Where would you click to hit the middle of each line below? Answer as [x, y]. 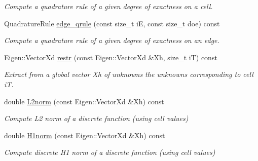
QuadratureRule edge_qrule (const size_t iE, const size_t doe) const [112, 23]
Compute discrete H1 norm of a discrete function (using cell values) [110, 152]
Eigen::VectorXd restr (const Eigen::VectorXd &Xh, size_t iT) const [111, 57]
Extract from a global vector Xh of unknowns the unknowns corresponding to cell [129, 74]
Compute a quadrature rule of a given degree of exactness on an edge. [112, 40]
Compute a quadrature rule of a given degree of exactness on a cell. [108, 6]
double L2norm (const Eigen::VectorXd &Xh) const [84, 101]
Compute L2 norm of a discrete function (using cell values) [96, 118]
